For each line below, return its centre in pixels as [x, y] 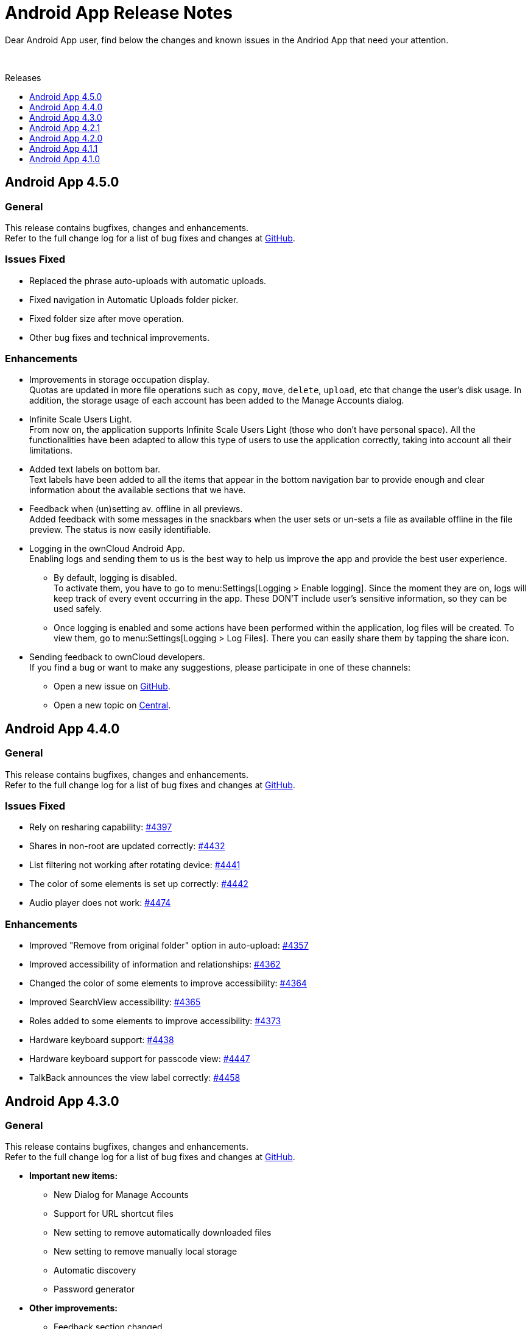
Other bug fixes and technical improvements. [119, 337]
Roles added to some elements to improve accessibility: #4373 [155, 1021]
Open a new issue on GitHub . [112, 686]
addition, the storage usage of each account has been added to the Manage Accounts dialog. [217, 401]
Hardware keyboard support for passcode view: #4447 [140, 1059]
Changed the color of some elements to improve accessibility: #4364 [168, 983]
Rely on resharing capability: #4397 [101, 827]
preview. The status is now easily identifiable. [120, 530]
